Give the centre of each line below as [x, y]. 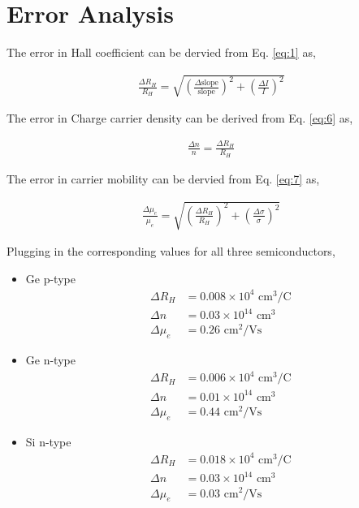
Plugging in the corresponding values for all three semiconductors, [171, 251]
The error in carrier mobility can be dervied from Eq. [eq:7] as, [163, 178]
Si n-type [48, 441]
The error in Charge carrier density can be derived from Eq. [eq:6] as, [180, 118]
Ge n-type [50, 360]
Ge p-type [50, 278]
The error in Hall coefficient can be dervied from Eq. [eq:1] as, [161, 52]
